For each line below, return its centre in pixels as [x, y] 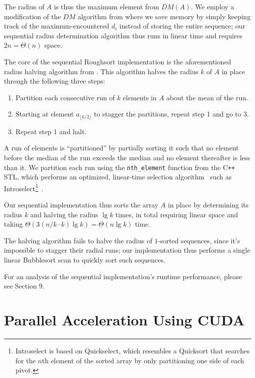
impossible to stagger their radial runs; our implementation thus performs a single [127, 250]
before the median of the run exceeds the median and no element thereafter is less [127, 157]
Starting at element [45, 114]
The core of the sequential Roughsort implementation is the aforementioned [118, 61]
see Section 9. [24, 286]
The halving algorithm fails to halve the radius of [78, 240]
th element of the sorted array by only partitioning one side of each [143, 360]
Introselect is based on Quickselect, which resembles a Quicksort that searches [132, 350]
